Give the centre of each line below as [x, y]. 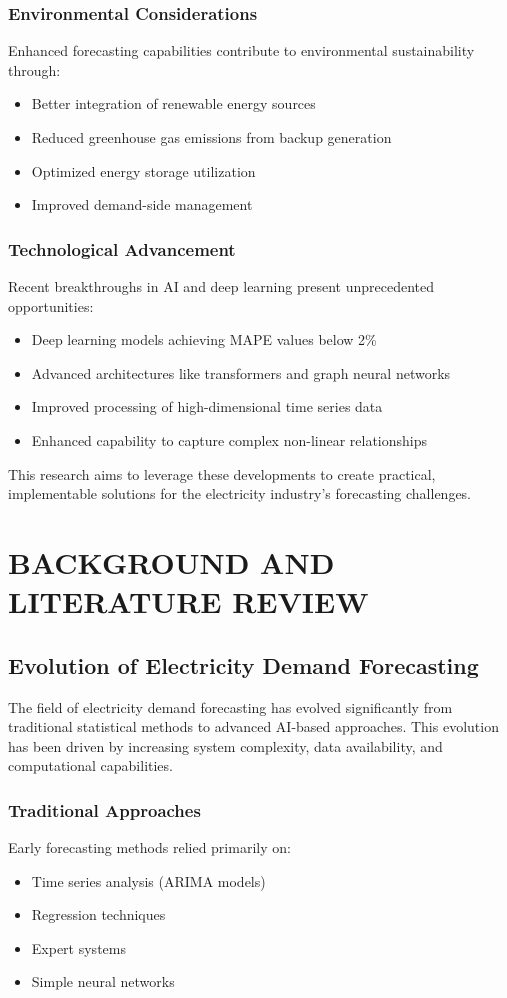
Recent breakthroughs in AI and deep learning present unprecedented [221, 286]
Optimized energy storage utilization [143, 170]
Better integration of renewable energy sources [173, 103]
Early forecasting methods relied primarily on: [149, 847]
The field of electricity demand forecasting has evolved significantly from [230, 706]
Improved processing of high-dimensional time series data [207, 406]
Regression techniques [98, 914]
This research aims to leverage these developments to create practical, [222, 473]
